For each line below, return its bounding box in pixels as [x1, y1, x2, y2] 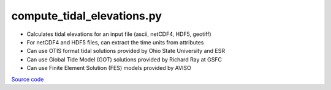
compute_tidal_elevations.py [11, 9, 162, 22]
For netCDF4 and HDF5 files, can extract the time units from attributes [26, 38, 204, 46]
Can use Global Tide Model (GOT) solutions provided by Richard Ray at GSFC [26, 55, 222, 63]
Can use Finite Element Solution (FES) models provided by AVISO [26, 64, 191, 72]
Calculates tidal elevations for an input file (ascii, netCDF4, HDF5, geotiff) [26, 30, 211, 38]
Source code [11, 75, 44, 83]
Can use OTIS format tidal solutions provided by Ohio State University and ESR [26, 47, 226, 55]
